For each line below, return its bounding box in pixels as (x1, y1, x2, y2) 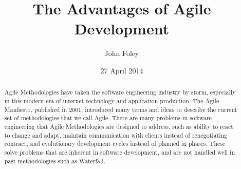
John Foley (104, 48, 139, 59)
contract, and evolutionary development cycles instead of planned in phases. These (4, 139, 226, 148)
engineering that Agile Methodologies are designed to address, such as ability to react (4, 122, 233, 130)
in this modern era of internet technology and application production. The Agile (4, 96, 219, 105)
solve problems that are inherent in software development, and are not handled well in (4, 147, 235, 156)
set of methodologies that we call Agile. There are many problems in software (4, 114, 212, 122)
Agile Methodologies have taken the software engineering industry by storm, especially (4, 88, 236, 97)
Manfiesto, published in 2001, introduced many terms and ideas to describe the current (4, 105, 237, 114)
